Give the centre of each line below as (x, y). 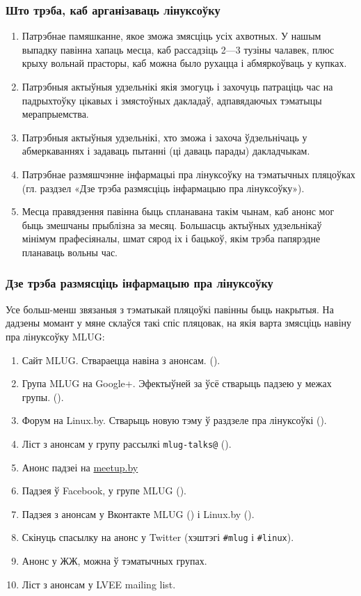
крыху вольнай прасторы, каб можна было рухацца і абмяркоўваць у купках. (184, 63)
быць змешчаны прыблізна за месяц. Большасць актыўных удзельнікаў (172, 225)
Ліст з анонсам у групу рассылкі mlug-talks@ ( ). (127, 443)
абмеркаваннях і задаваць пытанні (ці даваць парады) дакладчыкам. (166, 151)
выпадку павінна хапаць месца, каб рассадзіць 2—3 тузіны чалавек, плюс (178, 49)
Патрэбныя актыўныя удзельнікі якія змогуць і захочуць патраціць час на (177, 86)
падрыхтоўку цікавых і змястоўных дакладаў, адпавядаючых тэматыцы (172, 100)
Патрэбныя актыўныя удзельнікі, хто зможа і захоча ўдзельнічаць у (165, 137)
